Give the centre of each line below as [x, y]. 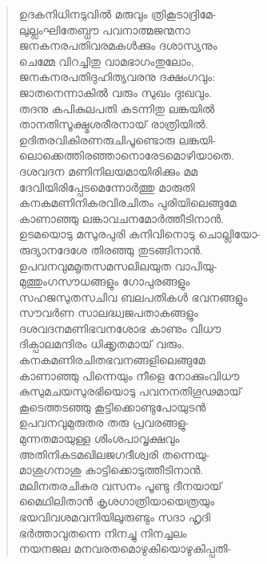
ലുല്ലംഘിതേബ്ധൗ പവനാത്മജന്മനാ [104, 29]
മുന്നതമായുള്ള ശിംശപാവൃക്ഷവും [99, 438]
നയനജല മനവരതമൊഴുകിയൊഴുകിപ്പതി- [125, 548]
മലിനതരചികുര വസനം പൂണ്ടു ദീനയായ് [120, 485]
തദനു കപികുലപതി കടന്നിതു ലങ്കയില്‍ [117, 108]
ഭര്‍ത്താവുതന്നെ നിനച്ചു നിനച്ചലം [103, 532]
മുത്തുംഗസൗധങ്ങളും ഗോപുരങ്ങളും [104, 281]
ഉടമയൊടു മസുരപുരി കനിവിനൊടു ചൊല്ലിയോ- [139, 234]
